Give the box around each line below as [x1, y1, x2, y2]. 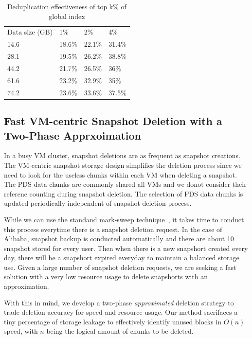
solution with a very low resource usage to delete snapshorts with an [4, 271, 208, 282]
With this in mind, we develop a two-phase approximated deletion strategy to [4, 297, 234, 307]
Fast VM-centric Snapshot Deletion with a [4, 113, 222, 128]
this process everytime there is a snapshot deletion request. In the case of [4, 224, 222, 234]
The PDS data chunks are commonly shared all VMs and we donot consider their [4, 179, 247, 189]
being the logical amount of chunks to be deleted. [46, 326, 194, 336]
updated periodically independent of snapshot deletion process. [4, 198, 192, 208]
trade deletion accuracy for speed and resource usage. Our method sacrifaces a [4, 307, 238, 317]
